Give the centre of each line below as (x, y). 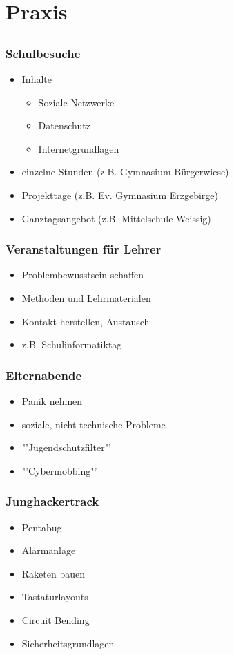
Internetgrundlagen (79, 148)
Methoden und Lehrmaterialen (86, 298)
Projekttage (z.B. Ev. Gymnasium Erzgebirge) (120, 195)
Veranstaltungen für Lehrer (84, 249)
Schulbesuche (43, 53)
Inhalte (37, 79)
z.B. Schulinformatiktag (72, 344)
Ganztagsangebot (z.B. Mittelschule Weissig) (116, 218)
